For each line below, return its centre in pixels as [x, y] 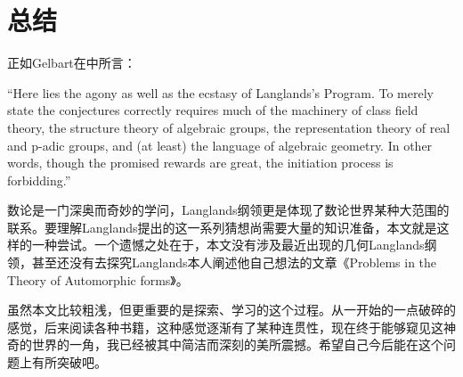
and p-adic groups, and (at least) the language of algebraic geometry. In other [220, 145]
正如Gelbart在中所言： [72, 63]
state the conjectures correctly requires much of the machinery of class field [213, 110]
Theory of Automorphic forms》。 [98, 279]
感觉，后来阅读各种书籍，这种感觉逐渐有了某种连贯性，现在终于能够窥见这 [225, 327]
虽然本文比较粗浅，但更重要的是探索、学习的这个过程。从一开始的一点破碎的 [231, 310]
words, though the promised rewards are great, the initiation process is [200, 163]
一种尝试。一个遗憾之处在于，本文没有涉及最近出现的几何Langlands [228, 245]
